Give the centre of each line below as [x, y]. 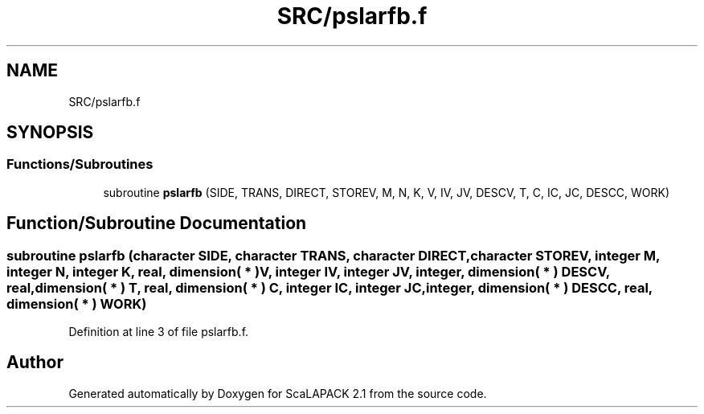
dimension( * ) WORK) [77, 303]
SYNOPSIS [50, 133]
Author [35, 363]
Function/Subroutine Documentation [157, 223]
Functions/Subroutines [80, 164]
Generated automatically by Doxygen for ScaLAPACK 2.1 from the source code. [278, 393]
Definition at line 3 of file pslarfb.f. [159, 332]
